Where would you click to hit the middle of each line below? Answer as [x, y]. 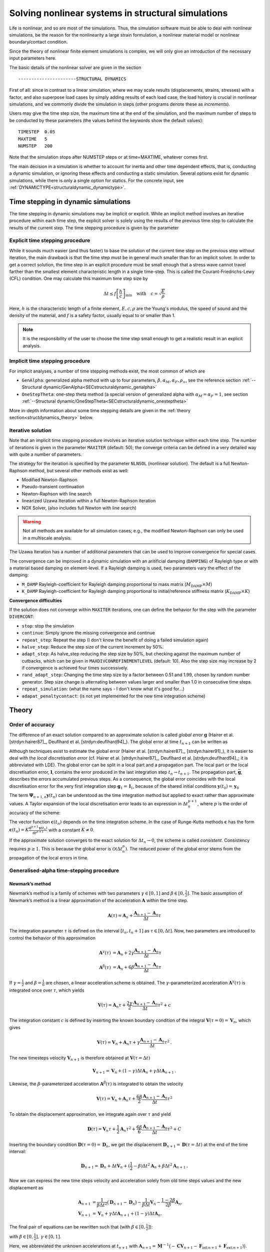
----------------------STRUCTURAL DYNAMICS [72, 79]
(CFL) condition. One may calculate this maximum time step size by [78, 278]
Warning [32, 522]
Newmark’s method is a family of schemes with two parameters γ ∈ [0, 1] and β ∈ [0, [97, 893]
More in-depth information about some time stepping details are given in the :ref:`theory [100, 410]
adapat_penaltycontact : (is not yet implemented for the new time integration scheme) [113, 696]
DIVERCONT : [22, 616]
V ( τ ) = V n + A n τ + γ [118, 1043]
